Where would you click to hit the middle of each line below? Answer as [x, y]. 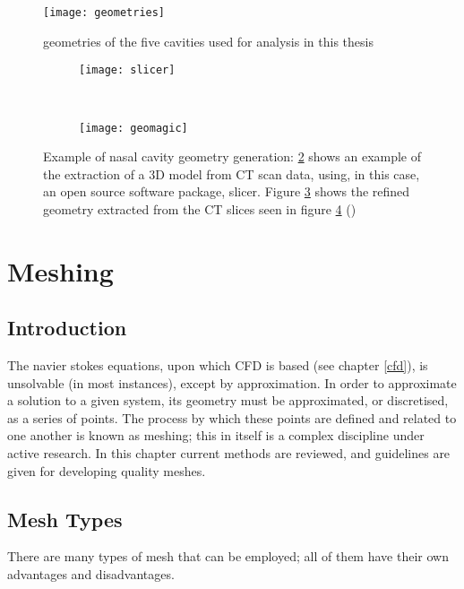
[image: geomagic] [133, 128]
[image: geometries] [104, 13]
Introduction [67, 328]
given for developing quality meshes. [107, 470]
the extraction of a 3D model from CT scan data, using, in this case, [232, 173]
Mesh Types [65, 519]
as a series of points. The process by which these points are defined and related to [232, 417]
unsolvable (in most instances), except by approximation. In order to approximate [232, 382]
